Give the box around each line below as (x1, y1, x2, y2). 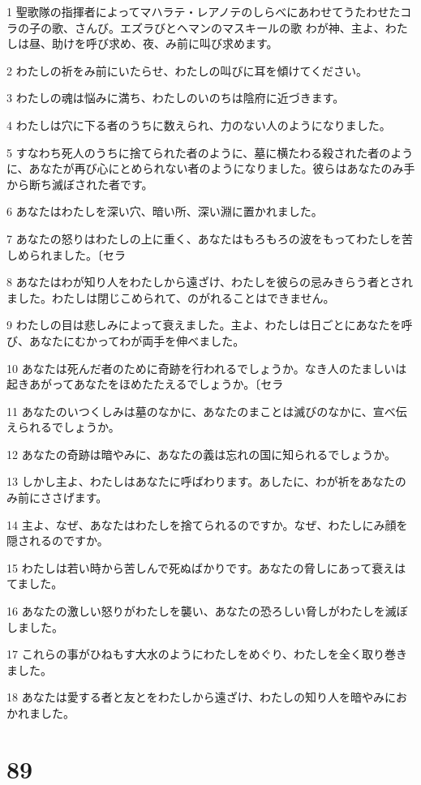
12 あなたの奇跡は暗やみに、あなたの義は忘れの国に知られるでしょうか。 (6, 445, 396, 462)
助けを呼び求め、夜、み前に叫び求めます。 (51, 35, 278, 52)
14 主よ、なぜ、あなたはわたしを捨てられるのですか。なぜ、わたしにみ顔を (6, 516, 408, 533)
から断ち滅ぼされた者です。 (6, 175, 153, 192)
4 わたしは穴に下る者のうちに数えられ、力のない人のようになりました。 (6, 116, 391, 133)
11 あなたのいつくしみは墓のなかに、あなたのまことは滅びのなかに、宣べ (6, 402, 396, 419)
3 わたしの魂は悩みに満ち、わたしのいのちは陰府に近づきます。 (6, 89, 345, 106)
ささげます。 (40, 489, 108, 506)
